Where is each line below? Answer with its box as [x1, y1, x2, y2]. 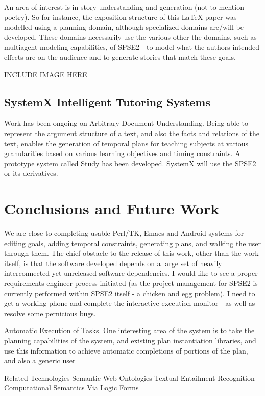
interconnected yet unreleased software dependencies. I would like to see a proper [4, 268, 258, 278]
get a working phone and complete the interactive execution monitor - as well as [4, 298, 255, 309]
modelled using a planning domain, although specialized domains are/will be [4, 21, 244, 32]
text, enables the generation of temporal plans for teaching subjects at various [4, 138, 249, 148]
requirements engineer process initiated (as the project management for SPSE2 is [4, 278, 258, 289]
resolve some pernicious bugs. [4, 307, 96, 318]
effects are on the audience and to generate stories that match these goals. [4, 51, 236, 62]
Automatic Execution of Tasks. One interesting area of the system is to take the [4, 325, 255, 336]
